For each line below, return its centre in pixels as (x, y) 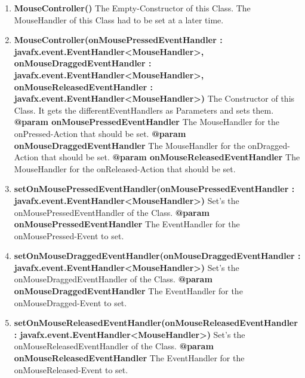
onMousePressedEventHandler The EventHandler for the (127, 224)
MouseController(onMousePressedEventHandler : (118, 40)
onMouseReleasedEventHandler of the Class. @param (114, 346)
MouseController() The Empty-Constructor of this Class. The (132, 8)
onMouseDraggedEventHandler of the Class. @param (113, 279)
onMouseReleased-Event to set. (71, 369)
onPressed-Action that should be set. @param (100, 133)
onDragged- (269, 145)
